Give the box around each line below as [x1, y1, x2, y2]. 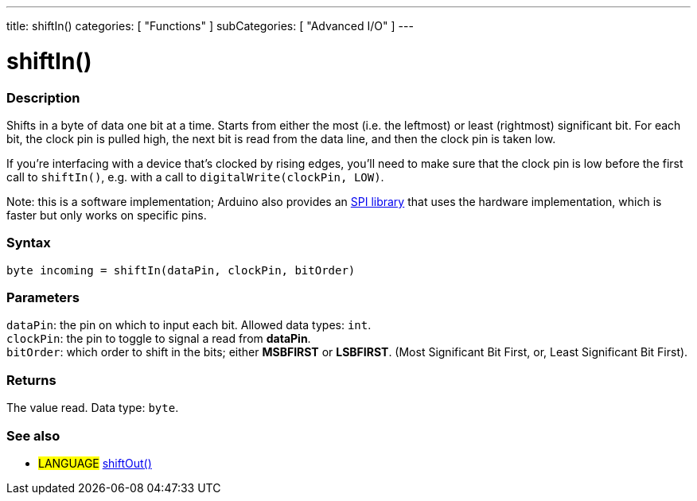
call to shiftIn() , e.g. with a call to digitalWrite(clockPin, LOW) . [6, 169, 384, 184]
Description [6, 89, 80, 106]
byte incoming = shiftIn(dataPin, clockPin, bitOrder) [6, 263, 356, 277]
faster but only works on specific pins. [6, 208, 207, 222]
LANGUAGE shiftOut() [38, 456, 152, 470]
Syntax [6, 235, 51, 251]
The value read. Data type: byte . [6, 401, 179, 415]
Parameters [6, 289, 80, 305]
